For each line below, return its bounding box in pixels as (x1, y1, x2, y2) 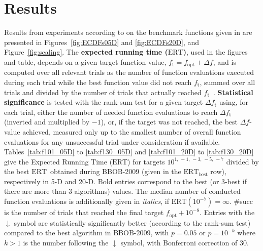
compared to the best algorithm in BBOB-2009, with (4, 227, 169, 238)
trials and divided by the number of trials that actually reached (4, 87, 202, 97)
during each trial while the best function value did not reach (4, 76, 192, 87)
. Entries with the (200, 207, 255, 218)
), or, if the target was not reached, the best (101, 116, 238, 127)
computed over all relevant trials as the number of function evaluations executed (4, 67, 254, 77)
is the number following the (23, 237, 109, 247)
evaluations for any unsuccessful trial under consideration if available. (4, 136, 220, 147)
